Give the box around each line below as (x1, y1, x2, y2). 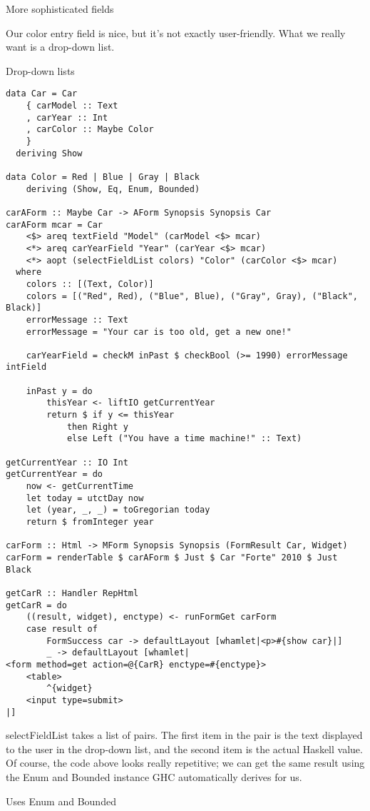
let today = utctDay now (26, 493, 144, 503)
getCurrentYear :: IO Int (6, 457, 128, 468)
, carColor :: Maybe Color (26, 124, 154, 135)
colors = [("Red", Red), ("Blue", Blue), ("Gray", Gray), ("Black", (26, 291, 358, 301)
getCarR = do (6, 600, 67, 610)
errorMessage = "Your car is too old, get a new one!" (26, 326, 292, 337)
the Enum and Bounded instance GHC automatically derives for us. (6, 769, 302, 784)
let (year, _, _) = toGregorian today (26, 505, 210, 515)
